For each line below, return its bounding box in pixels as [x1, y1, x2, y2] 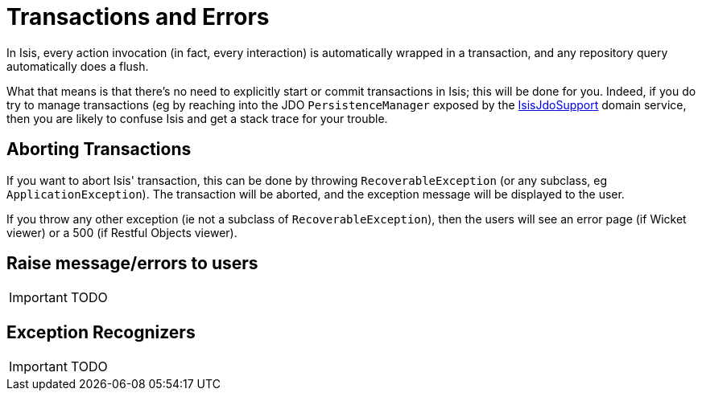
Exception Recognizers [6, 321, 196, 342]
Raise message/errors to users [6, 253, 258, 274]
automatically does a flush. [6, 59, 149, 73]
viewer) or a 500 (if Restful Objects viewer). [6, 225, 237, 239]
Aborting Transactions [6, 139, 192, 160]
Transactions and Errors [6, 3, 270, 31]
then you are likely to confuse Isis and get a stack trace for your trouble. [6, 111, 388, 125]
